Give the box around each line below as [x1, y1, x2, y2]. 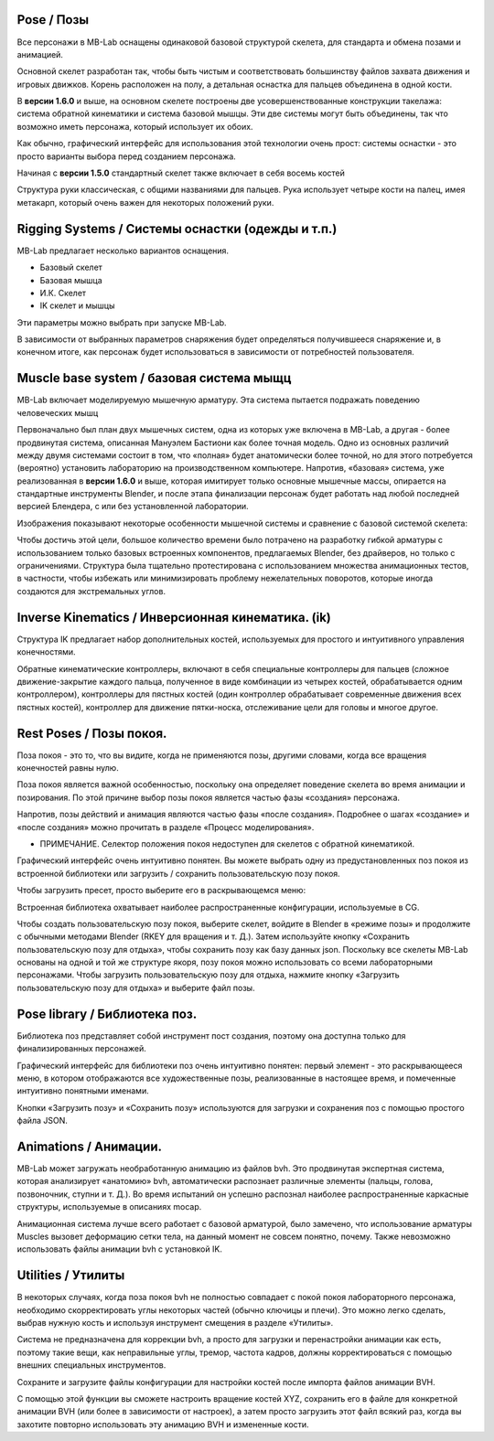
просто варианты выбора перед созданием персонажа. [16, 151, 237, 162]
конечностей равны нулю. [16, 762, 119, 773]
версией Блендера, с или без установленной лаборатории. [16, 501, 249, 512]
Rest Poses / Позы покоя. [16, 725, 167, 741]
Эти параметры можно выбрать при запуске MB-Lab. [16, 316, 228, 328]
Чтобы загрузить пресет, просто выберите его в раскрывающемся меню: [16, 885, 306, 896]
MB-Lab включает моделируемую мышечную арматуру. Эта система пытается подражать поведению [16, 394, 421, 406]
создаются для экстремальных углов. [16, 585, 166, 596]
